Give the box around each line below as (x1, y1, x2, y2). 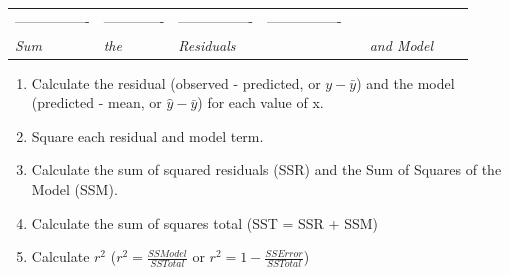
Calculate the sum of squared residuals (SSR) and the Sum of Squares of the (31, 159, 502, 180)
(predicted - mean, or (31, 92, 162, 113)
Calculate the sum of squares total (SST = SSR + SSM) (31, 212, 378, 233)
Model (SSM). (31, 179, 118, 200)
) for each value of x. (197, 92, 324, 113)
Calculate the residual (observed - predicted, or (31, 72, 321, 93)
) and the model (356, 72, 455, 93)
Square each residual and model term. (31, 125, 264, 146)
